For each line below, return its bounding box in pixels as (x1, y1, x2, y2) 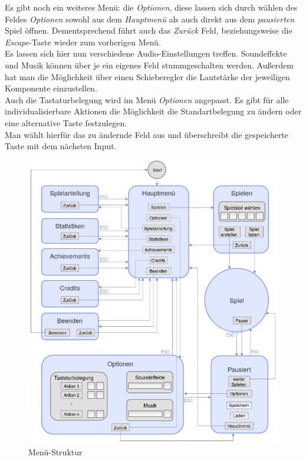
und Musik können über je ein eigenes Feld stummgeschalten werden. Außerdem (5, 58, 294, 71)
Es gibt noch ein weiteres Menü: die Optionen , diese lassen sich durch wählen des (5, 1, 298, 13)
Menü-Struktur (28, 445, 83, 458)
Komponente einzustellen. (5, 82, 97, 94)
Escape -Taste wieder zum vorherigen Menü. (5, 35, 161, 48)
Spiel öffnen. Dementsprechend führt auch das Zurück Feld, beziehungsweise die (5, 24, 292, 37)
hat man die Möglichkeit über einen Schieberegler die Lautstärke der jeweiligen (5, 70, 290, 83)
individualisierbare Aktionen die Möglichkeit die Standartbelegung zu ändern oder (5, 105, 302, 117)
